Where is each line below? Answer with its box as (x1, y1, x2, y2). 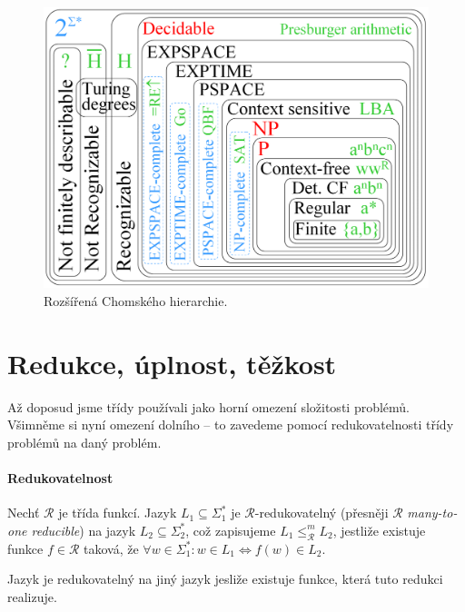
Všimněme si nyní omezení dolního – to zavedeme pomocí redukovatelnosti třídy (7, 415, 454, 434)
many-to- (407, 503, 458, 522)
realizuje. (7, 587, 57, 606)
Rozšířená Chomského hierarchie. (44, 291, 228, 310)
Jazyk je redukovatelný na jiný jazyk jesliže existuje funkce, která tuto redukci (7, 569, 443, 588)
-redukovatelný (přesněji (254, 503, 389, 522)
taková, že (84, 538, 139, 558)
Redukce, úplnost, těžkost (7, 344, 337, 381)
